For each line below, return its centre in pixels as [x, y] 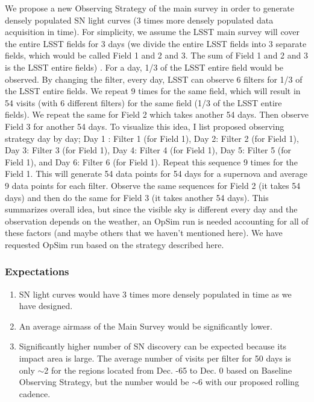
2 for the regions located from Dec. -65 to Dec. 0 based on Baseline [168, 370]
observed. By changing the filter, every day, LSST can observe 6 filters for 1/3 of [154, 79]
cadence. [35, 393]
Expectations [37, 271]
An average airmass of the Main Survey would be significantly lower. [146, 326]
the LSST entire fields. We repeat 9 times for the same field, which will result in [153, 91]
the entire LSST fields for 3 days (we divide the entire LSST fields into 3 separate [156, 43]
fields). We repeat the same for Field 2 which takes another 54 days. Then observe [157, 114]
